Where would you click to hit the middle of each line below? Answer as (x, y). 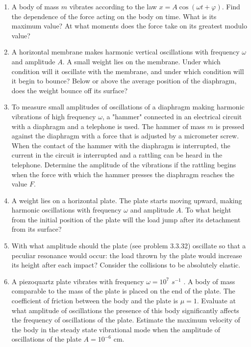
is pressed (230, 126)
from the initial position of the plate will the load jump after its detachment (126, 219)
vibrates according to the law (113, 6)
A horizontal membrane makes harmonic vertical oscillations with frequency (125, 52)
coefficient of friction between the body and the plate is (95, 301)
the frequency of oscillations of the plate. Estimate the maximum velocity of (126, 320)
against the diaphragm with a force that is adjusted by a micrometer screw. (125, 136)
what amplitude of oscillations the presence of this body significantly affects (125, 310)
